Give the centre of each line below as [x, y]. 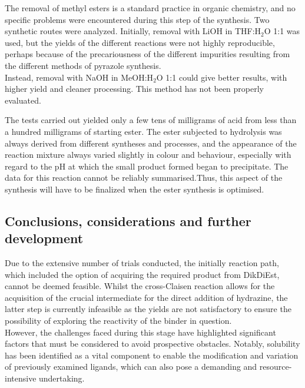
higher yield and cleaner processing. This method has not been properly [134, 89]
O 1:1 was [282, 31]
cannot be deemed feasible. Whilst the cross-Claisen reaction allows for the [140, 286]
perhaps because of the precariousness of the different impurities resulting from [147, 54]
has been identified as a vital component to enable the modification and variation [152, 355]
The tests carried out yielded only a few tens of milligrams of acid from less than [151, 120]
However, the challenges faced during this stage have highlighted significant [140, 332]
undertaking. [62, 378]
